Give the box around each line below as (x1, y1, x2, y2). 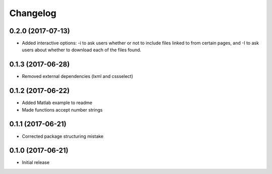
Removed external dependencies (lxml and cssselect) (22, 73, 133, 79)
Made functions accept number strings (22, 107, 103, 113)
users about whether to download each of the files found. (22, 47, 142, 53)
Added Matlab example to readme (22, 100, 93, 106)
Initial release (22, 159, 50, 165)
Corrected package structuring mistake (22, 133, 104, 139)
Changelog (9, 8, 56, 19)
